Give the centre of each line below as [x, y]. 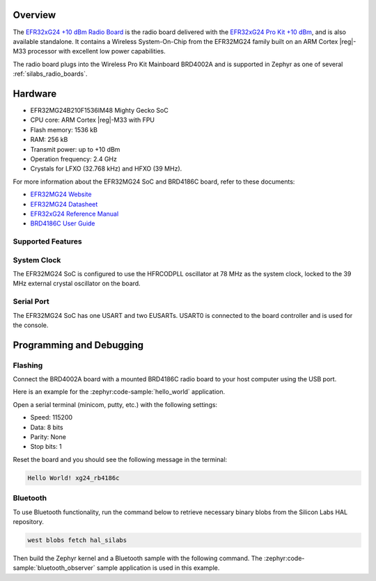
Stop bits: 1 [46, 447]
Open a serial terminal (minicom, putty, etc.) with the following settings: [115, 404]
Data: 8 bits [47, 427]
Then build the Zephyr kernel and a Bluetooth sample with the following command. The [138, 558]
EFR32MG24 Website [61, 194]
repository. [29, 521]
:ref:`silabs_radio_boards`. [50, 74]
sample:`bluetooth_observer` [54, 568]
